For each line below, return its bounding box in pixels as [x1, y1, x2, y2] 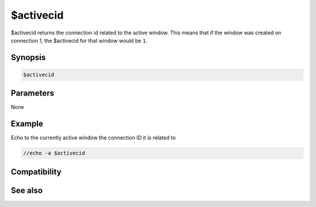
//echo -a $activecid [23, 150, 85, 157]
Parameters [11, 88, 54, 99]
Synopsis [11, 52, 46, 62]
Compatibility [11, 167, 61, 177]
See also [11, 185, 43, 195]
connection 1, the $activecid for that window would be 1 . [11, 37, 147, 44]
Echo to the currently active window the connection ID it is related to [11, 134, 176, 141]
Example [11, 119, 43, 129]
